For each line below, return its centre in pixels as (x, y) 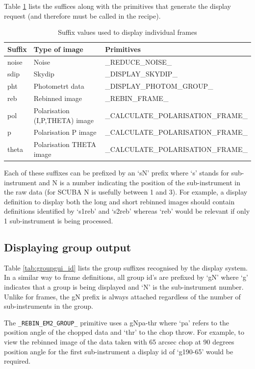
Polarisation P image (65, 132)
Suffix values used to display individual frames (127, 32)
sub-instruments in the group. (49, 306)
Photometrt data (59, 86)
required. (17, 361)
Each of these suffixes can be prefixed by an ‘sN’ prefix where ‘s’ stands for (116, 172)
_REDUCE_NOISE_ (139, 61)
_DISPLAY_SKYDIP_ (141, 74)
